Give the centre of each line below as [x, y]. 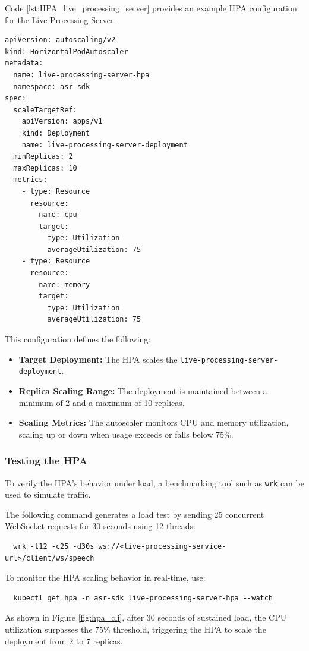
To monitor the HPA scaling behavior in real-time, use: [105, 578]
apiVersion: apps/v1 [62, 122]
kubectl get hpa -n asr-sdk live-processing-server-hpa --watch [143, 598]
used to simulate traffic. [48, 494]
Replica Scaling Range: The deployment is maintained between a [143, 390]
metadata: [24, 63]
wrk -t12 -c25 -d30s [54, 546]
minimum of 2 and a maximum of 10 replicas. [102, 402]
